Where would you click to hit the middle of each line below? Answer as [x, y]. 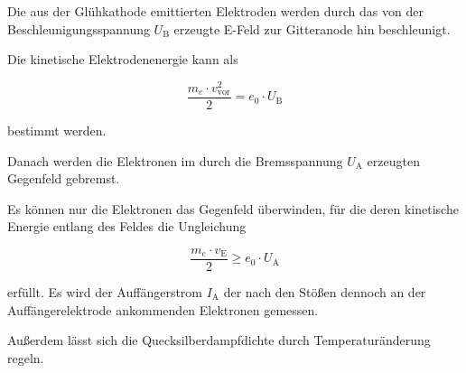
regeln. [26, 357]
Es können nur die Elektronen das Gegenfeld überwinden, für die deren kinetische [233, 208]
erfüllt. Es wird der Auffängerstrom [105, 291]
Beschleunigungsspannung [79, 28]
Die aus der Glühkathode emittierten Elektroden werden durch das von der [215, 11]
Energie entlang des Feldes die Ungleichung [127, 226]
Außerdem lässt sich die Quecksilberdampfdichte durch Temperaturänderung [219, 340]
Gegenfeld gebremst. [64, 178]
